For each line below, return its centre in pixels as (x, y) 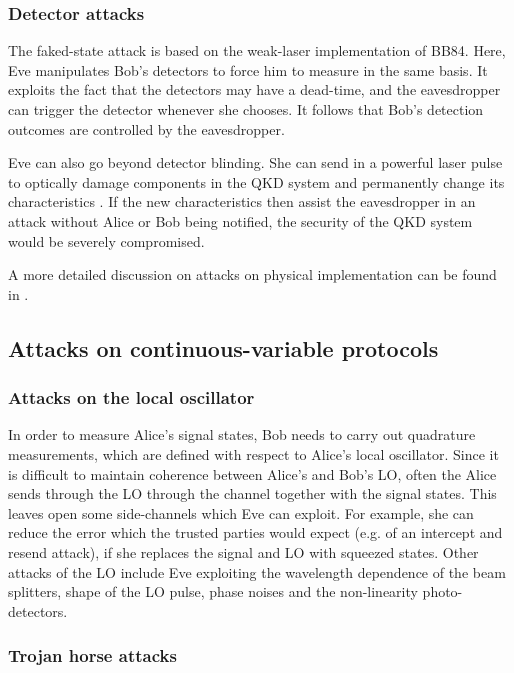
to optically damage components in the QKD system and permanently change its (256, 181)
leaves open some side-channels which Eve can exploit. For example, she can (241, 512)
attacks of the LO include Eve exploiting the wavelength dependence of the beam (257, 571)
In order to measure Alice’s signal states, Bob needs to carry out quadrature (242, 434)
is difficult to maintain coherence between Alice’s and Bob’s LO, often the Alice (252, 473)
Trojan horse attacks (92, 655)
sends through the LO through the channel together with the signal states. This (252, 493)
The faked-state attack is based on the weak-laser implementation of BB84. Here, (257, 50)
